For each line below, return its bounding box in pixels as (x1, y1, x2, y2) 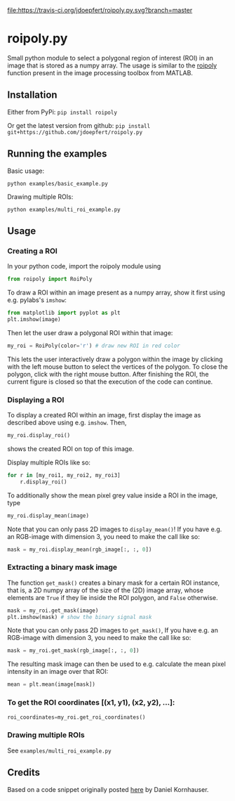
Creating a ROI (7, 246, 58, 256)
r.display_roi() (20, 478, 68, 486)
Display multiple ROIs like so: (7, 458, 91, 467)
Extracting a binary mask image (7, 562, 118, 572)
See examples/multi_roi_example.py (7, 746, 112, 755)
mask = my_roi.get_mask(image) (7, 607, 99, 614)
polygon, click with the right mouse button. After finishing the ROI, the (7, 370, 209, 378)
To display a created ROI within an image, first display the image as (7, 411, 201, 419)
